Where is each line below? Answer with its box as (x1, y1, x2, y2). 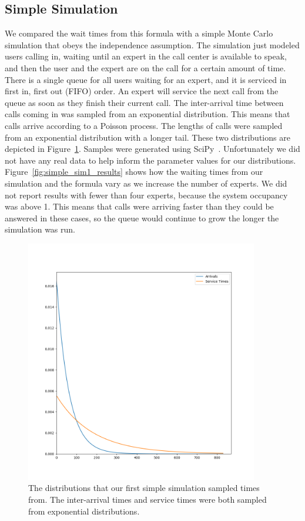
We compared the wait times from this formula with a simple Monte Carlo (5, 27, 273, 39)
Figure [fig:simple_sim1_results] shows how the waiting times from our (5, 165, 263, 178)
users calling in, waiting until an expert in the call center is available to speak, (5, 50, 287, 62)
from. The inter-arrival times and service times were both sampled (28, 493, 267, 505)
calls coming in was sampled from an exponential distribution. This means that (5, 108, 290, 120)
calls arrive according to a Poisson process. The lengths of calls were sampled (5, 119, 283, 131)
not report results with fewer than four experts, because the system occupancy (5, 188, 288, 201)
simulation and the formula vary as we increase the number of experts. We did (5, 177, 287, 189)
